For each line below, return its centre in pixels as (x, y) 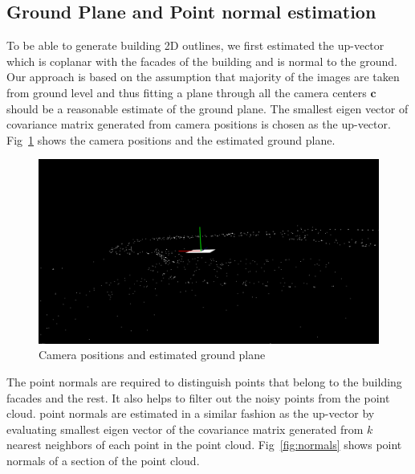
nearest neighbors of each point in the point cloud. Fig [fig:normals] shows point (204, 445)
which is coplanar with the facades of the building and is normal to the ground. (202, 61)
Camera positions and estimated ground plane (152, 355)
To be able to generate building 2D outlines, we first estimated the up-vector (195, 45)
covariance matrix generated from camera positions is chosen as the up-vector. (199, 124)
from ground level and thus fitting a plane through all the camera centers (187, 92)
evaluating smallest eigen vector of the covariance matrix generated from (185, 429)
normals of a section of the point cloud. (103, 460)
